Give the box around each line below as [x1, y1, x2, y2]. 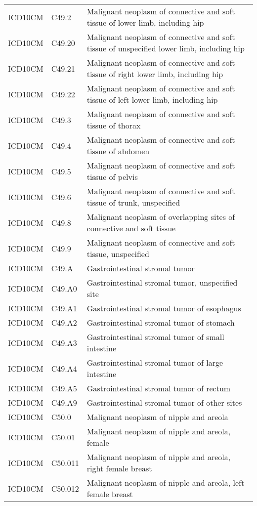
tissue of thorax [86, 120, 141, 131]
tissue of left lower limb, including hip [86, 94, 218, 105]
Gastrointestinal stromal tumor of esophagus [86, 302, 241, 314]
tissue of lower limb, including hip [86, 17, 204, 28]
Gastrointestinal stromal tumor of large [86, 357, 223, 368]
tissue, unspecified [86, 248, 149, 259]
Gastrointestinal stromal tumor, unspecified [86, 277, 238, 288]
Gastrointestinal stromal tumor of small [86, 331, 224, 342]
